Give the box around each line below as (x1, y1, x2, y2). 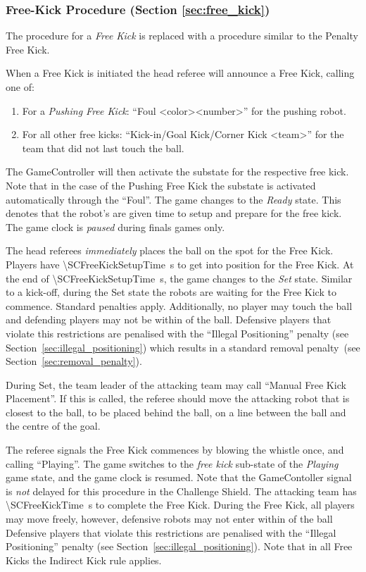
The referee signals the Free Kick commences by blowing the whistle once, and (6, 442, 344, 457)
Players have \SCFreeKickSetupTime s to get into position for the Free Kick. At (6, 256, 354, 271)
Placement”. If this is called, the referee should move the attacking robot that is (6, 391, 350, 406)
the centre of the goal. (6, 418, 101, 433)
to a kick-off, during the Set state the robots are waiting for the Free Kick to (6, 285, 336, 299)
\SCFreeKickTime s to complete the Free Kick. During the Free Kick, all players (6, 497, 355, 512)
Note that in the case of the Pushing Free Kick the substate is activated (6, 178, 316, 192)
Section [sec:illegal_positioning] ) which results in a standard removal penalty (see (6, 340, 360, 354)
